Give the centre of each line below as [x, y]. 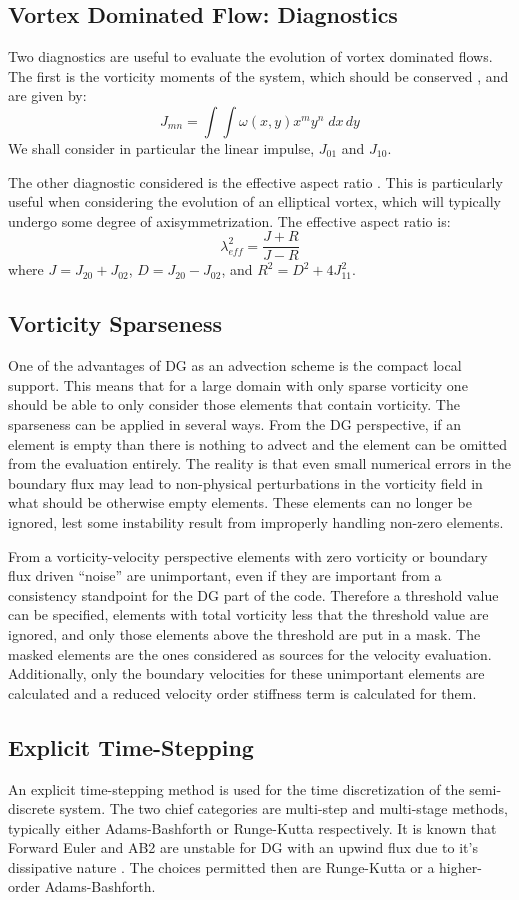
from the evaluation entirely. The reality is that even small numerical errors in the [259, 463]
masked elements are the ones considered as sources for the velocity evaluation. [250, 653]
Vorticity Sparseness [115, 323]
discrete [31, 808]
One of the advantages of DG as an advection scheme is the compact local [235, 365]
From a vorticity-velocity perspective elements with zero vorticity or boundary [248, 555]
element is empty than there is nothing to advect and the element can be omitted [258, 443]
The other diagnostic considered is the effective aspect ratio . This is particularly [255, 181]
